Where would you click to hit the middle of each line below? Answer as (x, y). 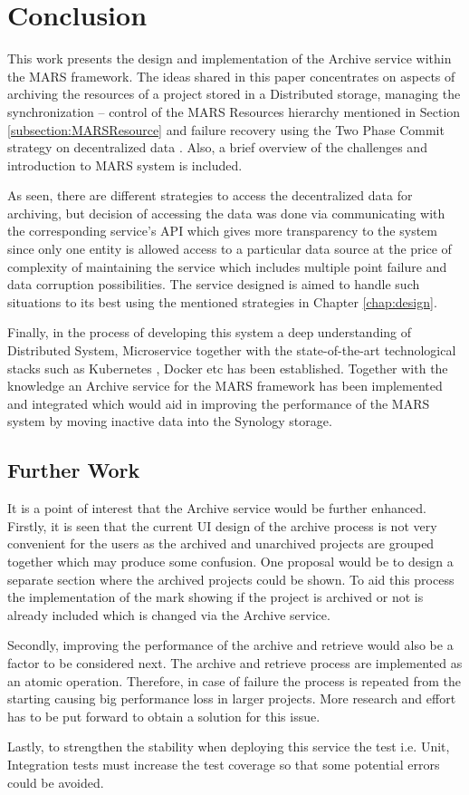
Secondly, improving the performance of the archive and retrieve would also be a (230, 645)
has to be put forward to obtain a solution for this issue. (164, 716)
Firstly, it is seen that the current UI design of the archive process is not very (222, 525)
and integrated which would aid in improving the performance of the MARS (219, 403)
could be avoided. (56, 782)
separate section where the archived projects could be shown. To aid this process (231, 579)
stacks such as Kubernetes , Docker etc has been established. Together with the (228, 368)
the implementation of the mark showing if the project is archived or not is (215, 597)
